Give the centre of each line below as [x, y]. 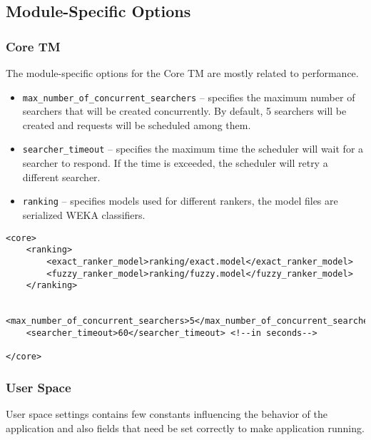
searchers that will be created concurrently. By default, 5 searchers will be [184, 111]
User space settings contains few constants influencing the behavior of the [167, 413]
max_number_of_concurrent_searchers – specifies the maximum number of [189, 97]
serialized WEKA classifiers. [84, 214]
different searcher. [61, 176]
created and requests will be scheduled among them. [137, 124]
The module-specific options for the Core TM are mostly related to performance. [182, 73]
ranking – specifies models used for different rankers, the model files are [180, 201]
